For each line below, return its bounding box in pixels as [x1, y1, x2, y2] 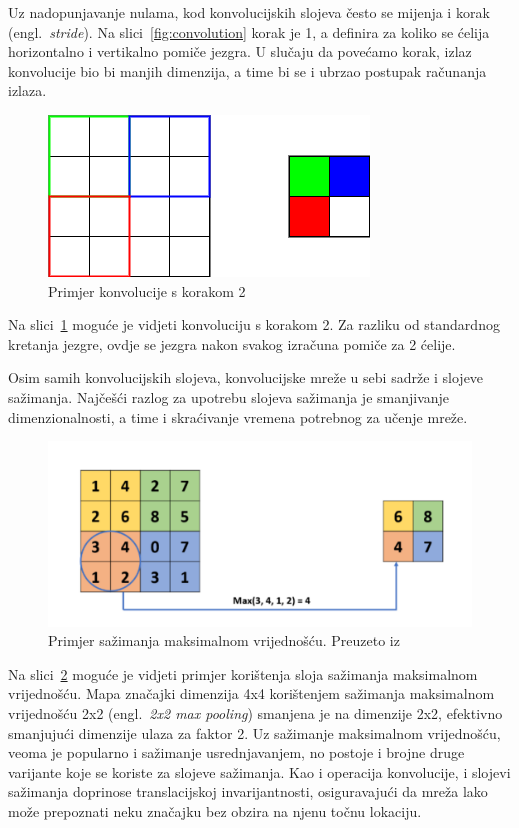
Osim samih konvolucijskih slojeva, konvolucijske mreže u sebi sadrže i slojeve [8, 367, 484, 388]
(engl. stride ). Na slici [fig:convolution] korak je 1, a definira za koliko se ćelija [8, 21, 490, 42]
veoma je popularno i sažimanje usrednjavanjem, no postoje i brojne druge [8, 742, 465, 763]
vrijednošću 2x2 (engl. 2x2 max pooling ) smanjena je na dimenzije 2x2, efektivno [8, 703, 503, 723]
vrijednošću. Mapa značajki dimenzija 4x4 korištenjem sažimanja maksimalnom [8, 683, 495, 704]
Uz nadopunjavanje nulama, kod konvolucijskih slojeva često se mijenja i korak [8, 2, 490, 22]
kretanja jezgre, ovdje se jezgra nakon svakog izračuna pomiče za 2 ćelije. [8, 333, 456, 354]
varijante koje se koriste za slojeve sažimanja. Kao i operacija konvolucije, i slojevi [8, 761, 511, 782]
